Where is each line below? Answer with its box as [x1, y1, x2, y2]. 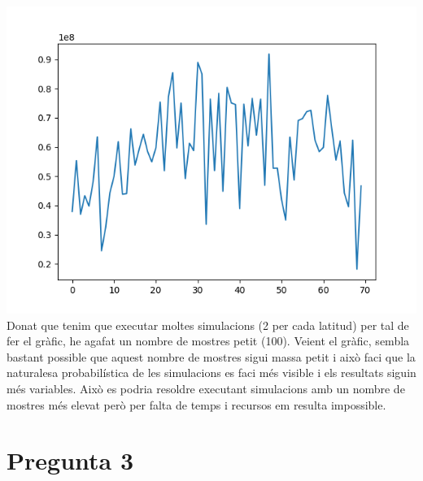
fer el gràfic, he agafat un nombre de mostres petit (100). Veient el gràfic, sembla [7, 332, 410, 349]
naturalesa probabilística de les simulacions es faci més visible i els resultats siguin [7, 364, 416, 381]
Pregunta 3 [7, 444, 134, 477]
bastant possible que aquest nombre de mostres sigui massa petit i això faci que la [7, 348, 416, 365]
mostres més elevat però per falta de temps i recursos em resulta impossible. [7, 396, 386, 413]
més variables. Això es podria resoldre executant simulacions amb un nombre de [7, 379, 405, 396]
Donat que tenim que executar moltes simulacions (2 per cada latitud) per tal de [7, 316, 409, 333]
